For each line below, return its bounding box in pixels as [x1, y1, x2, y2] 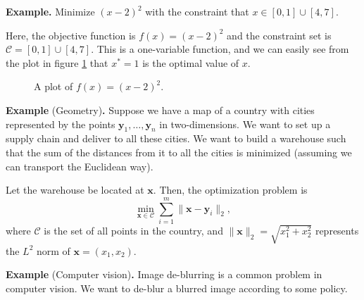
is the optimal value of [142, 55, 239, 70]
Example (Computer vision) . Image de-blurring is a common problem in [6, 267, 322, 282]
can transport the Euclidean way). [6, 158, 153, 173]
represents [315, 223, 359, 237]
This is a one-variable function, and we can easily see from [96, 42, 349, 56]
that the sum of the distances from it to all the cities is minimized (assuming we [6, 144, 352, 159]
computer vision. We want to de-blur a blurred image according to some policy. [6, 281, 348, 295]
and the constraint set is [227, 27, 332, 42]
